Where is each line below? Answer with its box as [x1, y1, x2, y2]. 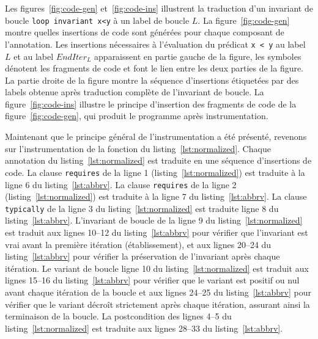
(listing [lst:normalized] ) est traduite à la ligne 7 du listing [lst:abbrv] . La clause [5, 190, 307, 203]
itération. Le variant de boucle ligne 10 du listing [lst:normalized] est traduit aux [5, 261, 309, 274]
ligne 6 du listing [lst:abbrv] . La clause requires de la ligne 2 [5, 178, 237, 191]
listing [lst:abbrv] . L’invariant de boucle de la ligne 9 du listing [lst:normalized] [5, 214, 303, 227]
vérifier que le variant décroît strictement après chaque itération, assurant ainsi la [5, 297, 310, 310]
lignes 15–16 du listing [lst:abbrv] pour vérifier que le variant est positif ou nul [5, 274, 300, 286]
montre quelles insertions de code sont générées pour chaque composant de [5, 26, 284, 38]
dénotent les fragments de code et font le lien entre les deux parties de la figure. [5, 62, 304, 75]
